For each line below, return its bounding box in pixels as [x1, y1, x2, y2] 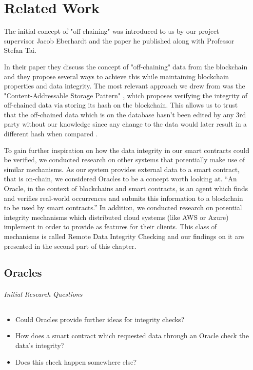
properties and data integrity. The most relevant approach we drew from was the [4, 81, 245, 91]
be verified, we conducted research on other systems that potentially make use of [4, 154, 245, 165]
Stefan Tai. [4, 45, 37, 55]
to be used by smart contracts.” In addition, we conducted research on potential [4, 202, 242, 213]
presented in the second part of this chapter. [4, 240, 136, 251]
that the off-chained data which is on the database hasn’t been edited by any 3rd [4, 109, 246, 119]
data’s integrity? [15, 340, 64, 350]
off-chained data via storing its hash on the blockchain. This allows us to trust [4, 100, 238, 110]
